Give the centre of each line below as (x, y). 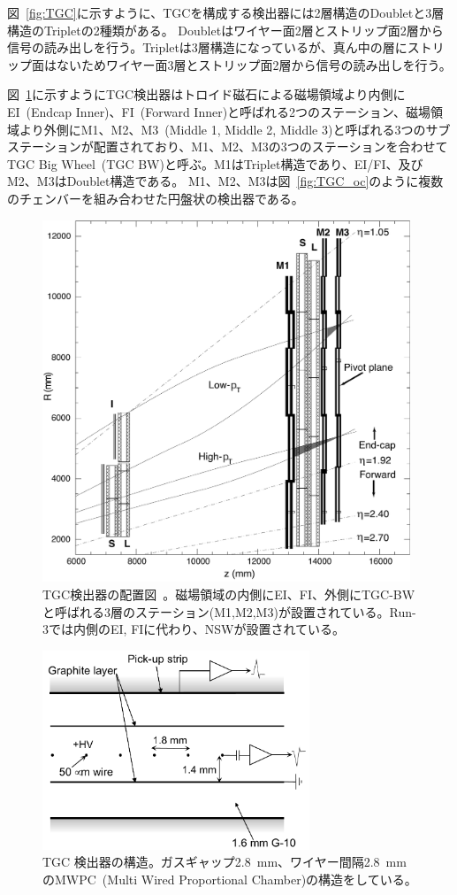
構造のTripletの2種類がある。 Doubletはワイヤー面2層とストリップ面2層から (225, 30)
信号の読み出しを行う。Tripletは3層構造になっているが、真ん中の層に (207, 47)
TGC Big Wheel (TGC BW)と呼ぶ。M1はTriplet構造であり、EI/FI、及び (215, 163)
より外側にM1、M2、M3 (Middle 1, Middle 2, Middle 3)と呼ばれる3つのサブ (235, 129)
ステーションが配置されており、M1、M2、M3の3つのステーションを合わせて (228, 147)
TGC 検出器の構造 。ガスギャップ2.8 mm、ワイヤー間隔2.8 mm (225, 862)
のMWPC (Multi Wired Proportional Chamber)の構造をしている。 (230, 880)
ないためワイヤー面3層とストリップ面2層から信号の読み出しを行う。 (254, 64)
